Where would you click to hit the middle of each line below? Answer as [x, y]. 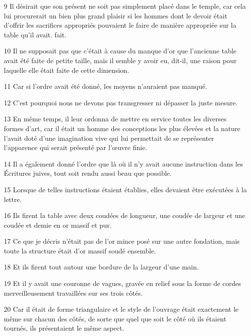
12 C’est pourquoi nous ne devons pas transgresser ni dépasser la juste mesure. [121, 102]
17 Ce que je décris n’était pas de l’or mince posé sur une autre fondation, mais [122, 241]
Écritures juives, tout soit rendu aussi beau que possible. [88, 173]
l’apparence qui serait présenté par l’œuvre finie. [76, 147]
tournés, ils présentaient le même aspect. [64, 328]
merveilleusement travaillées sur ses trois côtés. [73, 293]
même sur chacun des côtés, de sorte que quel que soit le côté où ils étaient [115, 318]
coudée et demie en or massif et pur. [58, 225]
